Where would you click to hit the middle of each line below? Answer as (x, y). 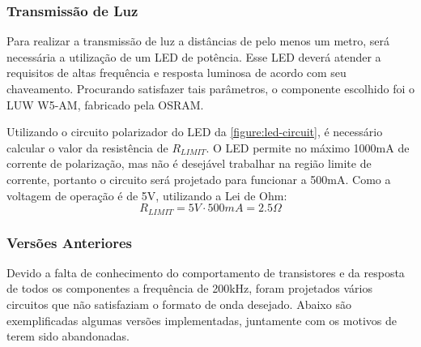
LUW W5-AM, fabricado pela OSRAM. (105, 104)
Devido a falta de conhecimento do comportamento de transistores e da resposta (206, 272)
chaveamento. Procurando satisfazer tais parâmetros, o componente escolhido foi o (210, 88)
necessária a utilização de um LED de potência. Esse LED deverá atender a (194, 56)
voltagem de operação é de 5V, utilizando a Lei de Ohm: (147, 195)
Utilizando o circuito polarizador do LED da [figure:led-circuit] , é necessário (195, 132)
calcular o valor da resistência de (87, 147)
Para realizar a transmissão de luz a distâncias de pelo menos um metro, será (198, 41)
